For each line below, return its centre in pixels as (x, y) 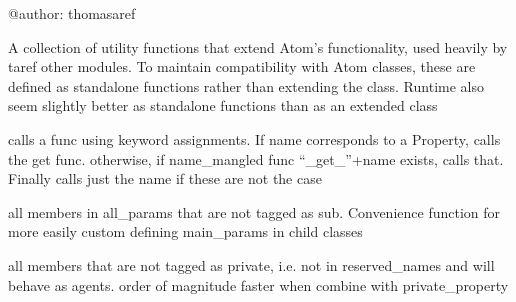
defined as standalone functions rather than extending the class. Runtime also (246, 85)
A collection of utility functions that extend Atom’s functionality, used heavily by (258, 46)
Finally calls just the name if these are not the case (165, 178)
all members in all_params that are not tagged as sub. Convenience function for (254, 211)
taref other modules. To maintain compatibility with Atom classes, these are (242, 66)
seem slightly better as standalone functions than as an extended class (223, 105)
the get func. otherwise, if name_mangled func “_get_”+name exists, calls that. (256, 158)
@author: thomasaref (72, 13)
